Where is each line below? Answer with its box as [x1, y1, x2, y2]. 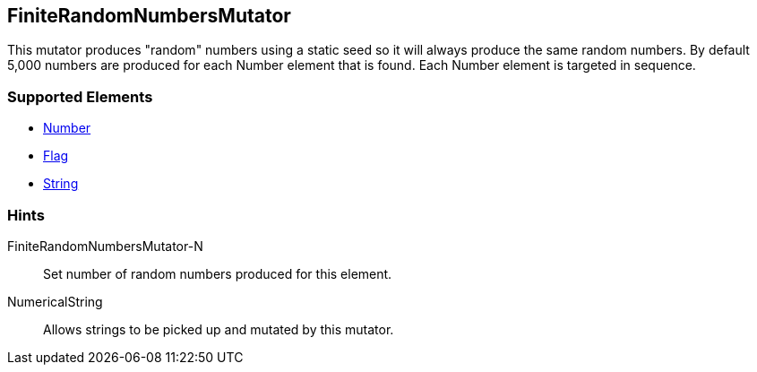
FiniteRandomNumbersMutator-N [7, 238, 203, 254]
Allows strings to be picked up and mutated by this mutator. [43, 321, 394, 337]
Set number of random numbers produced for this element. [43, 265, 392, 281]
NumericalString [7, 293, 103, 309]
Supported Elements [7, 87, 153, 106]
